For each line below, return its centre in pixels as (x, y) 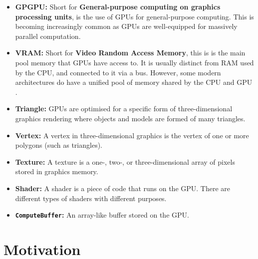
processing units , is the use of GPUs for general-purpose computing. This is (134, 16)
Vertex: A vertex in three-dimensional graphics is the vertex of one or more (132, 135)
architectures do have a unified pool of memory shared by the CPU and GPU (134, 82)
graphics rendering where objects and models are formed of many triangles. (130, 118)
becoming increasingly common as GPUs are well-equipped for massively (126, 26)
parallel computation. (48, 36)
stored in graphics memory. (57, 171)
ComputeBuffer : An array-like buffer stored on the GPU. (102, 215)
